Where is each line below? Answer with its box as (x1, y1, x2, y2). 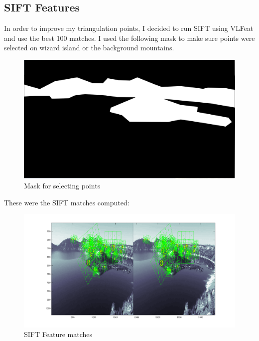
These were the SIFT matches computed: (4, 197, 129, 207)
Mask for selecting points (24, 180, 101, 191)
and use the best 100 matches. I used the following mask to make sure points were (4, 32, 255, 43)
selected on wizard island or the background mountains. (4, 42, 174, 53)
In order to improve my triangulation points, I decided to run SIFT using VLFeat (4, 23, 254, 33)
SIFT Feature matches (24, 329, 92, 340)
